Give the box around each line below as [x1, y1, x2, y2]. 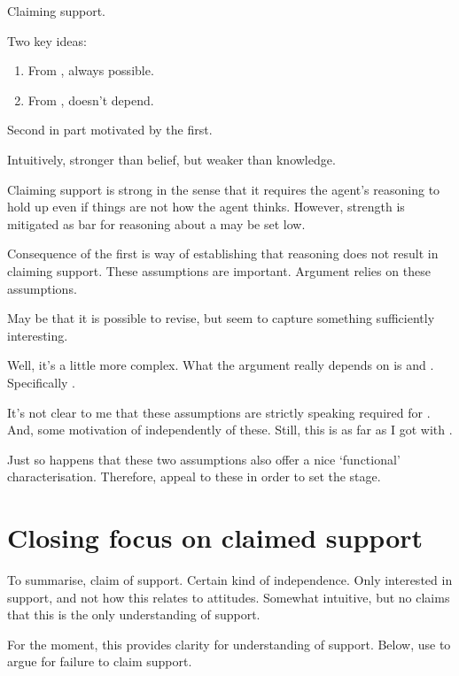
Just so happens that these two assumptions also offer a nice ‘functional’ [7, 449, 401, 468]
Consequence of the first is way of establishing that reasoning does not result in [7, 244, 439, 263]
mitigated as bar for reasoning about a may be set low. [7, 214, 306, 233]
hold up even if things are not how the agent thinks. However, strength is [7, 197, 405, 216]
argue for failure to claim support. [7, 652, 192, 671]
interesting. [7, 326, 68, 344]
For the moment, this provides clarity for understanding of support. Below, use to [7, 634, 451, 653]
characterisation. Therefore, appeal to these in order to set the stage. [7, 467, 381, 486]
